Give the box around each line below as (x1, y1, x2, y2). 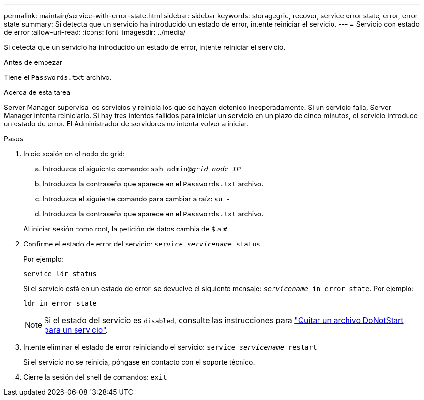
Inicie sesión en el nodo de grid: (23, 150, 125, 158)
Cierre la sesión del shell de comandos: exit (23, 373, 167, 381)
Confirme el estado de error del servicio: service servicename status (23, 240, 261, 248)
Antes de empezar (4, 58, 62, 66)
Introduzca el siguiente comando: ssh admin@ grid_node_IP (43, 165, 241, 173)
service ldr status (23, 270, 97, 277)
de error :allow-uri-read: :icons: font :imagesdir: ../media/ (4, 28, 186, 36)
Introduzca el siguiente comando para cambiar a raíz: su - (43, 195, 231, 203)
